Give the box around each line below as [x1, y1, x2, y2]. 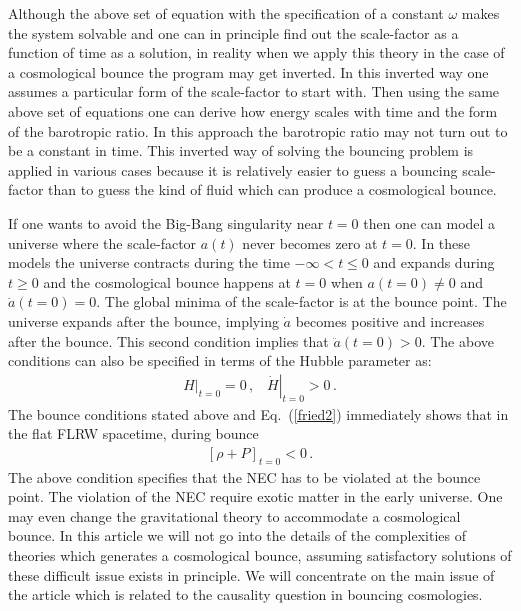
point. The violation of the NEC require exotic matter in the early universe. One [8, 486, 503, 507]
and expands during [373, 252, 495, 273]
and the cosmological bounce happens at [43, 271, 291, 292]
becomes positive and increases [295, 310, 485, 331]
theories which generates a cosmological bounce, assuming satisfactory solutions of [8, 544, 512, 565]
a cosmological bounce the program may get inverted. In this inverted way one [8, 61, 489, 82]
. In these [412, 232, 471, 253]
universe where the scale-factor [8, 232, 197, 253]
